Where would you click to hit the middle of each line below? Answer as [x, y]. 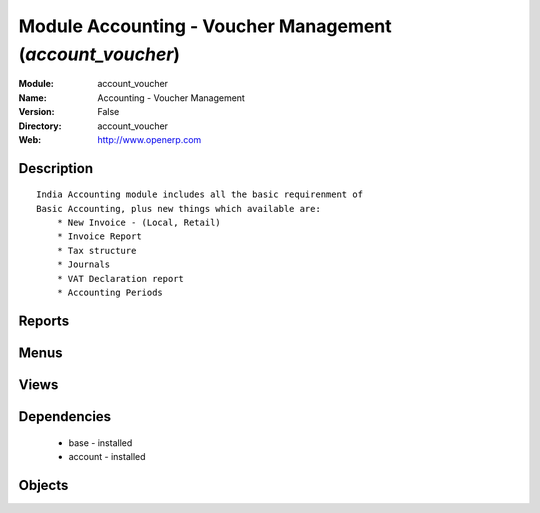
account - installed [107, 456]
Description [56, 168]
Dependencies [65, 416]
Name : [32, 97]
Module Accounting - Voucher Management [205, 26]
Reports [44, 320]
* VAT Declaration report [120, 278]
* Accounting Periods [110, 293]
